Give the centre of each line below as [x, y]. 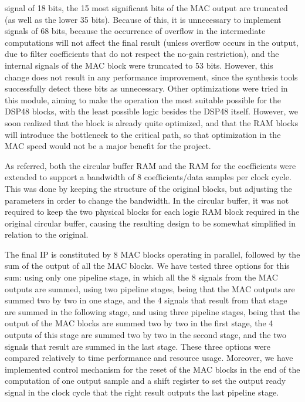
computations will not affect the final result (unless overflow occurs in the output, [152, 42]
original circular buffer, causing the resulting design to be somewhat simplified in [150, 223]
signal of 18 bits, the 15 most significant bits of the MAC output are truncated [146, 8]
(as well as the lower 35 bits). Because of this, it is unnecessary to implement [143, 19]
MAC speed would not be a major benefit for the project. [108, 146]
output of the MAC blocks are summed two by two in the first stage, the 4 [139, 323]
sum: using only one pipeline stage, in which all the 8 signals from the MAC [141, 277]
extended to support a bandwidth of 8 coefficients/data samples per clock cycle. [148, 177]
